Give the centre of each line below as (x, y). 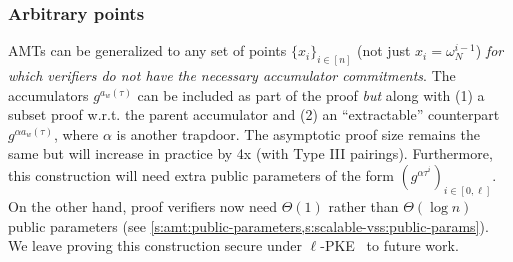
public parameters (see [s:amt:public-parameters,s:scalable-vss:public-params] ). (248, 225)
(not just (384, 50)
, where (76, 133)
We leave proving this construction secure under (155, 245)
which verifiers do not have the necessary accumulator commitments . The (232, 75)
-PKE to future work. (389, 245)
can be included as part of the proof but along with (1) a (311, 94)
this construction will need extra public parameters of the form (201, 175)
